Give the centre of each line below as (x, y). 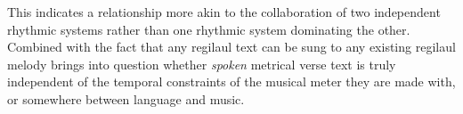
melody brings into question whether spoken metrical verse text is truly (202, 64)
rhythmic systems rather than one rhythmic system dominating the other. (209, 29)
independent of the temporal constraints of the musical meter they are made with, (231, 81)
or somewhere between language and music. (126, 98)
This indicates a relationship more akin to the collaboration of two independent (224, 12)
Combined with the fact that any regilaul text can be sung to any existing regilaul (231, 47)
